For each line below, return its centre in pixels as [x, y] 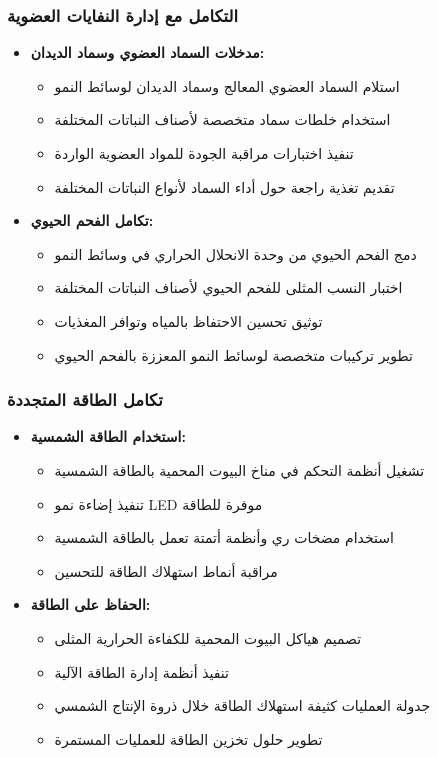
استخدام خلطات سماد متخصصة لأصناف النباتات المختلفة [222, 119]
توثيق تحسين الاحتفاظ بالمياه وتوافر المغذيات [188, 320]
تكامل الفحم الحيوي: [92, 220]
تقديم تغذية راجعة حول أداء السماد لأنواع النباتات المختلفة [224, 186]
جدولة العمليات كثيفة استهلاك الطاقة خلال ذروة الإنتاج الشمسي [242, 705]
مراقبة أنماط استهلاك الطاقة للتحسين [166, 570]
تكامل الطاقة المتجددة [85, 399]
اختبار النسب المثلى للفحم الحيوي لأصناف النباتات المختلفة [228, 287]
